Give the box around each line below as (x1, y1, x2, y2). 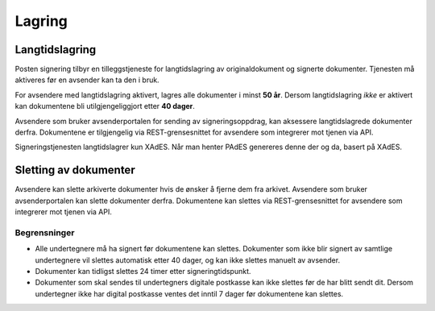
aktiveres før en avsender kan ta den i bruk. (14, 75, 160, 85)
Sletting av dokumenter (14, 164, 136, 177)
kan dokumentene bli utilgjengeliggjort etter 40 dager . (14, 102, 195, 111)
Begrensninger (14, 226, 75, 238)
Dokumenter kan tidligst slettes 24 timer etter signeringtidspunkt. (35, 267, 251, 276)
